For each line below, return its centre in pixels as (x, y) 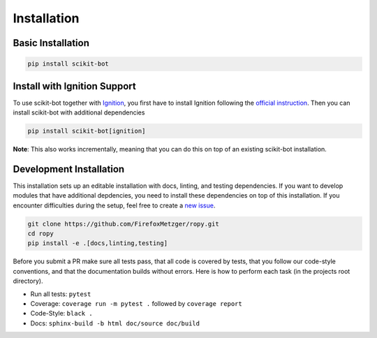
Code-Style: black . (62, 314)
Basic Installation (51, 43)
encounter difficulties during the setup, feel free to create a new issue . (114, 205)
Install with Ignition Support (74, 86)
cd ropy (40, 234)
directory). (28, 281)
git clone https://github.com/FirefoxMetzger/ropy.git (123, 224)
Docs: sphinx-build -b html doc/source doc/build (115, 323)
